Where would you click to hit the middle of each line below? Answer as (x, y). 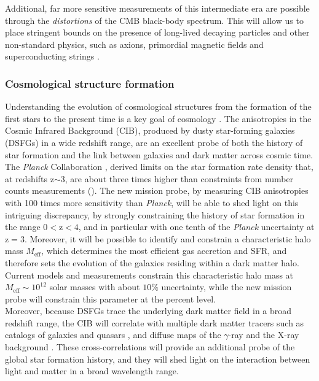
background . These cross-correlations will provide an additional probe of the (150, 347)
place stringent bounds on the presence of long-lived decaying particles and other (157, 32)
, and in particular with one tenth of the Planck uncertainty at (196, 227)
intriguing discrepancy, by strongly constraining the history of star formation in (155, 214)
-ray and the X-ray (264, 335)
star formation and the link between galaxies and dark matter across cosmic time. (159, 154)
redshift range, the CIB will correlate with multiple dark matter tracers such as (155, 322)
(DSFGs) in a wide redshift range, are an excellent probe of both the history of (154, 142)
